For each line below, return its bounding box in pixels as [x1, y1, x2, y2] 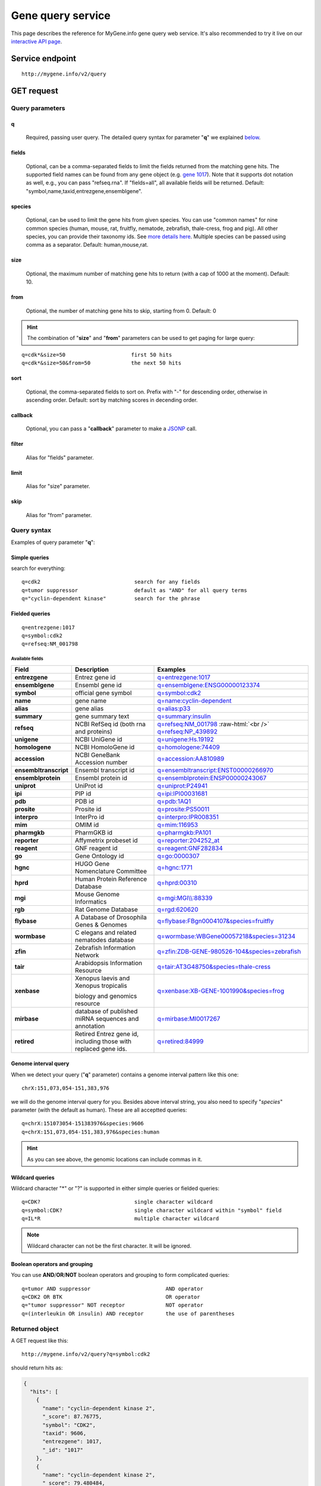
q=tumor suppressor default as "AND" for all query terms [21, 587, 247, 594]
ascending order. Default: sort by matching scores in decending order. [26, 396, 198, 404]
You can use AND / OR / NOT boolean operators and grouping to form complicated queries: [11, 1271, 230, 1279]
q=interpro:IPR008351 [157, 813, 219, 821]
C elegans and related [75, 928, 137, 936]
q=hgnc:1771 [157, 863, 193, 871]
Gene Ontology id [75, 852, 124, 860]
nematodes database [75, 936, 134, 944]
